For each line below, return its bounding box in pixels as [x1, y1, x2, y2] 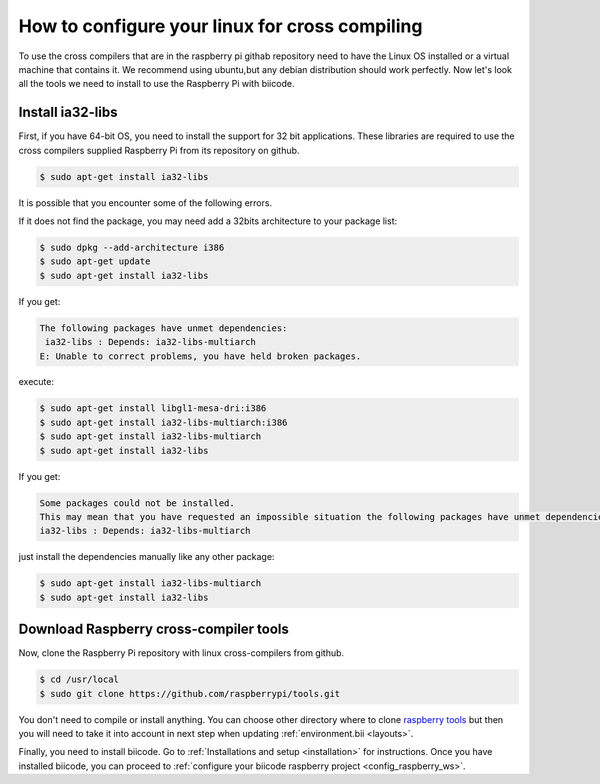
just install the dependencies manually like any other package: [18, 551, 275, 563]
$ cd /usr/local [39, 674, 120, 685]
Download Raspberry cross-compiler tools [18, 621, 290, 638]
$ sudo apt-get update [39, 256, 151, 267]
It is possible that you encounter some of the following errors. [18, 196, 273, 209]
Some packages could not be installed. [39, 497, 235, 509]
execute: [18, 376, 55, 388]
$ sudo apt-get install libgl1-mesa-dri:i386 [39, 403, 267, 414]
